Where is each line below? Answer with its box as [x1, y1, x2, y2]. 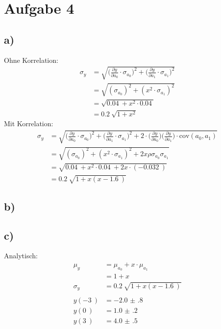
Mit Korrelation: [4, 118, 53, 129]
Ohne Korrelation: [4, 55, 58, 65]
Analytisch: [4, 250, 38, 261]
